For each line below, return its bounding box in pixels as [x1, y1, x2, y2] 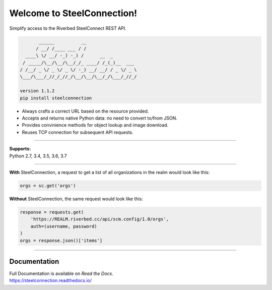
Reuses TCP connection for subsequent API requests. [22, 129, 133, 135]
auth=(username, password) [30, 223, 98, 229]
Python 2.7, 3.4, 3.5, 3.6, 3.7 [9, 153, 67, 159]
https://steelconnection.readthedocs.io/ [9, 277, 92, 283]
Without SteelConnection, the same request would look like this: [9, 196, 143, 202]
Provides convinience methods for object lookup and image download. [22, 122, 169, 128]
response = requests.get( [20, 209, 84, 215]
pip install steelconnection [20, 95, 92, 101]
